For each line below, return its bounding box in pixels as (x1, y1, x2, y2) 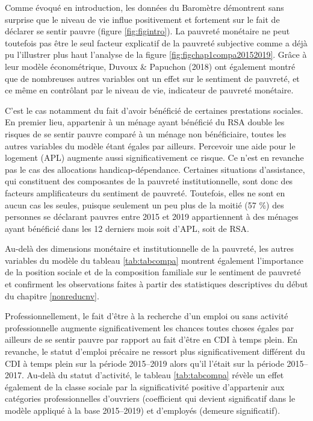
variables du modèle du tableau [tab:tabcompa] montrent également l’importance (5, 254, 304, 266)
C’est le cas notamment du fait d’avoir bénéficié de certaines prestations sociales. (5, 104, 303, 116)
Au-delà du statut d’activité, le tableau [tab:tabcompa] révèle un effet (26, 369, 284, 381)
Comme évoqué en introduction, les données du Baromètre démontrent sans (5, 1, 284, 13)
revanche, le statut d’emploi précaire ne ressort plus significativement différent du (5, 345, 305, 358)
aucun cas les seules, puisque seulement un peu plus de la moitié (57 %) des (5, 198, 284, 211)
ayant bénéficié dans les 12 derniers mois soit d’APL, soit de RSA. (5, 222, 249, 234)
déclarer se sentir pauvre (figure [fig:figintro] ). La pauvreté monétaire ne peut (5, 25, 290, 37)
